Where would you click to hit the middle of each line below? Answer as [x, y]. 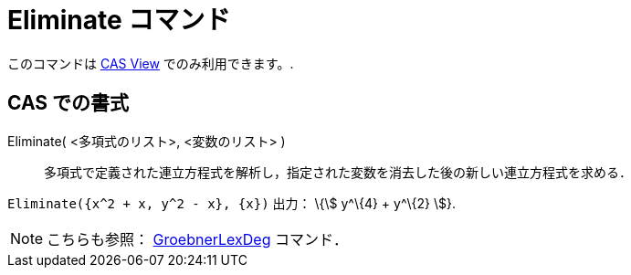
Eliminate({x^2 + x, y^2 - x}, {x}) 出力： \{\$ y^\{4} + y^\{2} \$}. [232, 203]
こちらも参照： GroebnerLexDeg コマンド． [197, 239]
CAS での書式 [68, 103]
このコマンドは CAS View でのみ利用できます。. [151, 63]
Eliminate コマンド [119, 20]
